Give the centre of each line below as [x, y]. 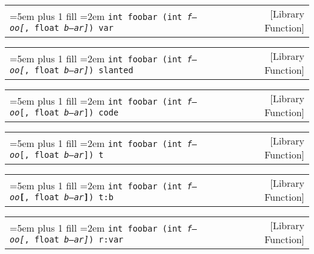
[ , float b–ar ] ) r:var [72, 239]
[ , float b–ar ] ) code [69, 112]
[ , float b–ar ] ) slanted [76, 70]
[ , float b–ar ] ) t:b [66, 197]
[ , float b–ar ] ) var [66, 28]
